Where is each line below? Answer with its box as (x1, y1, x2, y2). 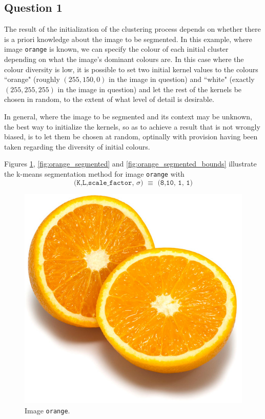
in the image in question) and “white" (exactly (109, 74, 255, 85)
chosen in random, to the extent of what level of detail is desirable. (4, 94, 214, 104)
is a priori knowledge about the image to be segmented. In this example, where (4, 33, 252, 44)
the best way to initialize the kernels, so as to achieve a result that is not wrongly (4, 121, 260, 132)
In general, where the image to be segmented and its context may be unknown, (4, 111, 252, 122)
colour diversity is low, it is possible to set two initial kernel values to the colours (4, 64, 258, 74)
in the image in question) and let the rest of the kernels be (57, 83, 242, 94)
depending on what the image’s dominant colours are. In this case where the (4, 54, 244, 65)
